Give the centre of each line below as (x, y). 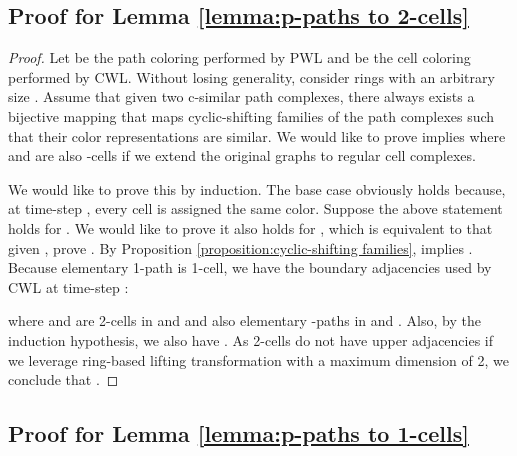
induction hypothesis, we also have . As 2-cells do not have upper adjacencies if (251, 339)
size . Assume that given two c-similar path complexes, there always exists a (241, 96)
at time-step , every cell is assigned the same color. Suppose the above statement (255, 208)
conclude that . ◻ (63, 379)
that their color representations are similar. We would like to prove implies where (257, 135)
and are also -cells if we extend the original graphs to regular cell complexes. (242, 155)
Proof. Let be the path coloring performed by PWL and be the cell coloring (239, 57)
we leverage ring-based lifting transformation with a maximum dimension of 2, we (258, 359)
